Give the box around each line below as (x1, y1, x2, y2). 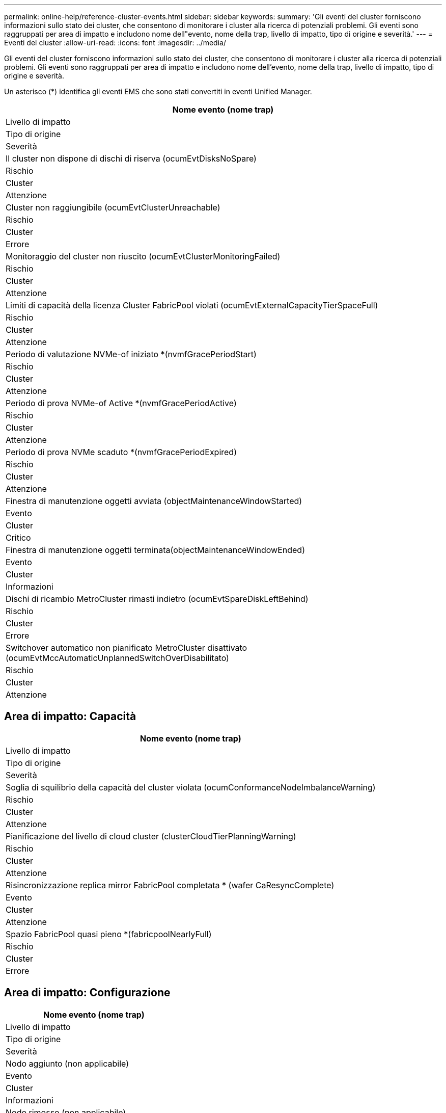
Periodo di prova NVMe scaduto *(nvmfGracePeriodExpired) (6, 447, 237, 457)
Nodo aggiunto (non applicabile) (6, 1058, 129, 1069)
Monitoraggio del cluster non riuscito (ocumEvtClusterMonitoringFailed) (6, 251, 281, 261)
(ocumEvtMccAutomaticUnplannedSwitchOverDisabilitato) (6, 653, 229, 663)
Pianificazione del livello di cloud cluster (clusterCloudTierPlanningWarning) (6, 831, 296, 841)
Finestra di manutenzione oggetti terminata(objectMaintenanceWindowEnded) (6, 545, 305, 555)
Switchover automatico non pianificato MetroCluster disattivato (6, 643, 247, 653)
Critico (6, 533, 31, 543)
